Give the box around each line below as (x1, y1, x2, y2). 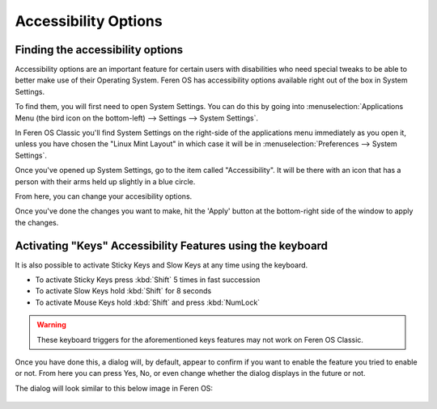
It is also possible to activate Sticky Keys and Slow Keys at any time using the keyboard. (15, 259, 308, 270)
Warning (36, 320, 66, 330)
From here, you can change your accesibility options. (15, 191, 193, 201)
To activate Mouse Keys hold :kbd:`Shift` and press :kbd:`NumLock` (35, 297, 261, 307)
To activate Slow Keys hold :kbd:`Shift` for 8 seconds (35, 286, 212, 296)
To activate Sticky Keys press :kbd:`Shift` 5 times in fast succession (35, 275, 261, 285)
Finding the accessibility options (15, 43, 184, 57)
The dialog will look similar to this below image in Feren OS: (15, 383, 214, 393)
